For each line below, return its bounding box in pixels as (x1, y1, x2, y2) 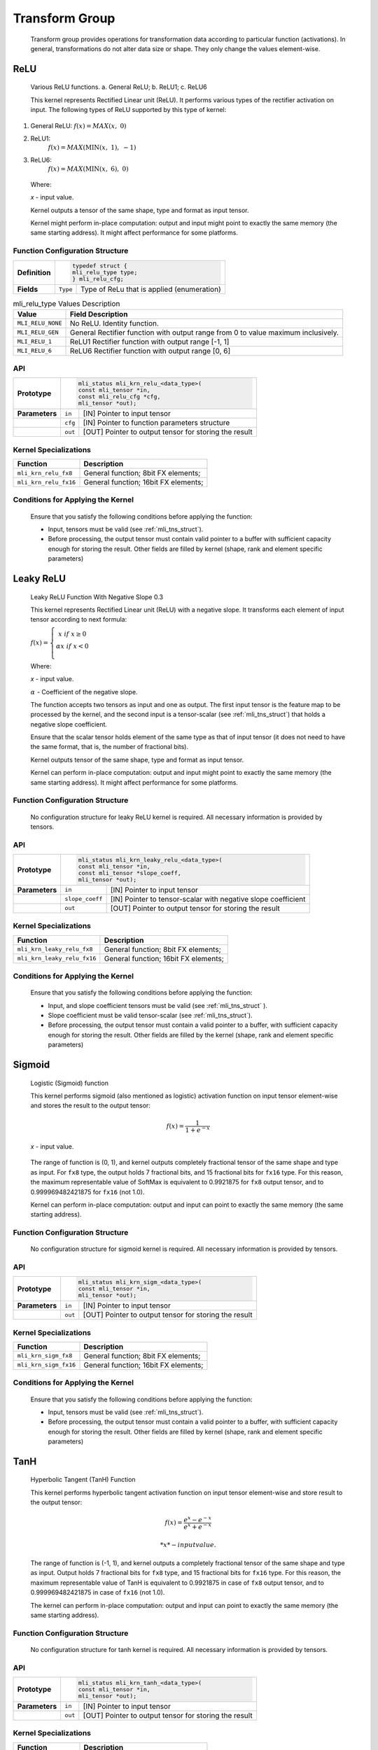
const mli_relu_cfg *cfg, (78, 393, 161, 400)
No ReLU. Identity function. (69, 318, 159, 328)
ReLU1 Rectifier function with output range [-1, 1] (69, 337, 230, 346)
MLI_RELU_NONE (17, 319, 62, 327)
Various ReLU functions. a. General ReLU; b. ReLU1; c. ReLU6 (30, 83, 208, 91)
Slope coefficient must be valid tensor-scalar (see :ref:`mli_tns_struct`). (48, 1011, 253, 1019)
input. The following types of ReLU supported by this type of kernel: (30, 106, 227, 114)
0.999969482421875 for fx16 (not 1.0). (30, 1187, 145, 1196)
